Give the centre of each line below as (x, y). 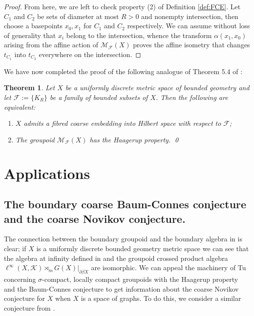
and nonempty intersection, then (190, 16)
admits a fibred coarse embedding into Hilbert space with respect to (122, 123)
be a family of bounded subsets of (99, 97)
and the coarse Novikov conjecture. (95, 218)
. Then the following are (192, 97)
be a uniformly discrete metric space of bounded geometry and (157, 88)
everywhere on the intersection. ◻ (90, 54)
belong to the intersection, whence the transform (139, 35)
